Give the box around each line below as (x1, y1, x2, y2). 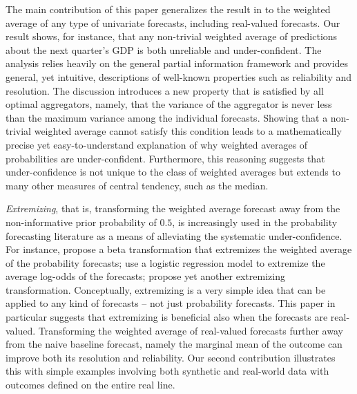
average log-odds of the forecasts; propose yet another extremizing (6, 269, 285, 283)
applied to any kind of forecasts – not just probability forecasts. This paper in (6, 296, 336, 310)
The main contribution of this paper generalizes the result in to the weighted (6, 2, 331, 16)
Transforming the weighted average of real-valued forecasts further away (38, 323, 343, 337)
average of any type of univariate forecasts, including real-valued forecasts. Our (6, 15, 340, 30)
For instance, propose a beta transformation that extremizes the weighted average (6, 242, 352, 256)
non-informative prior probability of (6, 214, 157, 229)
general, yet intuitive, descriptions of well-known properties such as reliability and (6, 69, 352, 84)
